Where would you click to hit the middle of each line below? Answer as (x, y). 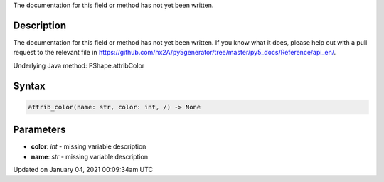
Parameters (39, 130)
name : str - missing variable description (90, 156)
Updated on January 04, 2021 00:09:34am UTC (83, 169)
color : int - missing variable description (89, 146)
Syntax (29, 86)
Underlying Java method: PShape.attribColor (79, 65)
